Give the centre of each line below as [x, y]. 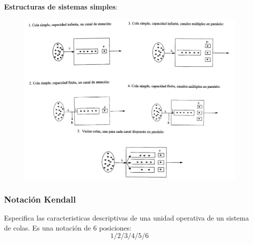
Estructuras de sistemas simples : [61, 6]
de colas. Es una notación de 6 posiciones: [68, 227]
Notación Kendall [40, 199]
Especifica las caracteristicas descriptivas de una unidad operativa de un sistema [126, 217]
